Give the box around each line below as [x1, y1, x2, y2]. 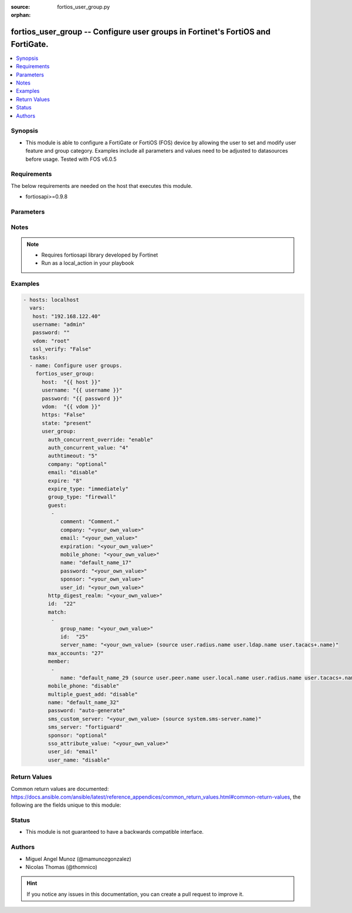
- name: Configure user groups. [29, 362, 123, 369]
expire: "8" [48, 477, 82, 484]
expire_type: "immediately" [48, 485, 129, 492]
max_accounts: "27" [48, 649, 104, 656]
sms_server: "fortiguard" [48, 724, 123, 730]
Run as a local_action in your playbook [41, 260, 134, 267]
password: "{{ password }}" [42, 395, 123, 402]
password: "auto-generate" [48, 708, 126, 714]
